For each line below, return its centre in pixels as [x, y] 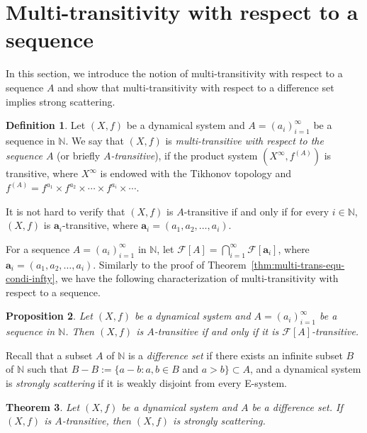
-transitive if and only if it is [216, 331]
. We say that [95, 140]
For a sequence [38, 248]
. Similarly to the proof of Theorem [170, 264]
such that [47, 369]
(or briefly [79, 156]
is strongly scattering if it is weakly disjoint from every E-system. [146, 383]
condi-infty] [30, 278]
